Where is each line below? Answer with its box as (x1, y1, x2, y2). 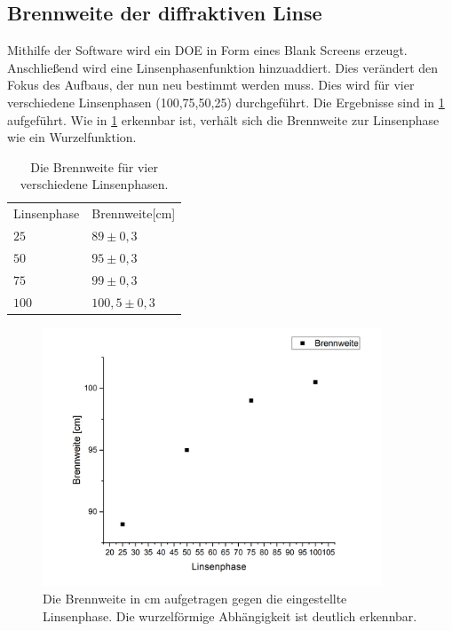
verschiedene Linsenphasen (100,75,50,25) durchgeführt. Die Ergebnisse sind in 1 (7, 92, 445, 111)
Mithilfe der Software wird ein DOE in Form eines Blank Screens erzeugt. (7, 41, 408, 59)
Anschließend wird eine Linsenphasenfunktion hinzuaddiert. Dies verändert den (7, 58, 439, 76)
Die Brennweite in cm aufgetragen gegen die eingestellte (43, 589, 347, 608)
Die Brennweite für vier (30, 157, 158, 176)
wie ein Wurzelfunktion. (7, 128, 137, 146)
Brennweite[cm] (91, 204, 176, 223)
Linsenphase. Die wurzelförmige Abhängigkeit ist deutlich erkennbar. (43, 606, 417, 625)
